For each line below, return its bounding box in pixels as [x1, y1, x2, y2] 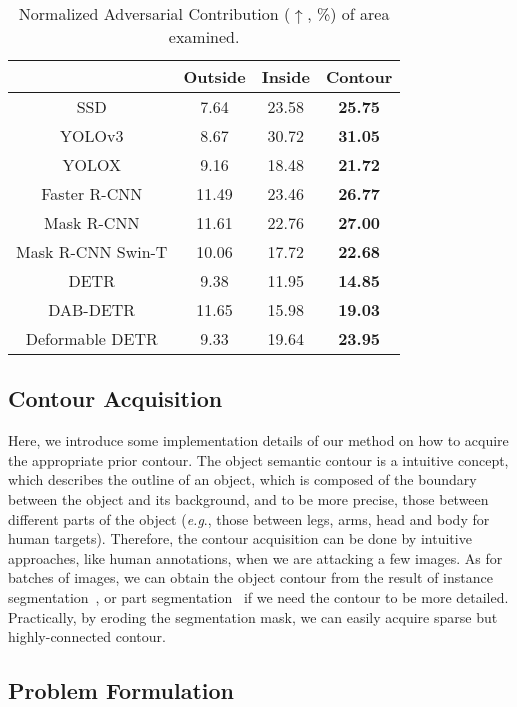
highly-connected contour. [8, 626, 166, 647]
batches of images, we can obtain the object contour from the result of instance [8, 567, 493, 588]
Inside [261, 65, 310, 88]
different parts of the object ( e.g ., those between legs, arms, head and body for [8, 508, 490, 529]
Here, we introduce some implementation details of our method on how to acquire [8, 430, 509, 451]
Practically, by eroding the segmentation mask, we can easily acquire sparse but [8, 606, 498, 627]
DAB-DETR [48, 298, 136, 321]
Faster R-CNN [41, 182, 143, 205]
